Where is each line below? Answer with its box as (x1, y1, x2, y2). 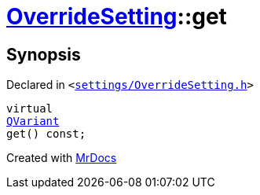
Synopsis (6, 44, 81, 64)
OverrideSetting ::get (6, 3, 227, 30)
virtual (6, 102, 53, 116)
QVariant (6, 115, 60, 128)
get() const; (6, 127, 86, 141)
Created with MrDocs (6, 151, 117, 165)
